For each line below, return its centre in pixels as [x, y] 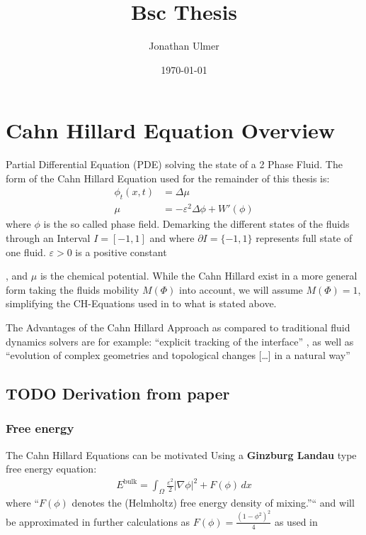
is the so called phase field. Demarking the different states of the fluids [196, 224]
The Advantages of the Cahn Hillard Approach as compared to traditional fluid [178, 327]
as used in [296, 521]
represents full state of [304, 237]
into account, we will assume [241, 289]
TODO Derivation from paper [118, 393]
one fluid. [26, 252]
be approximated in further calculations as [98, 521]
